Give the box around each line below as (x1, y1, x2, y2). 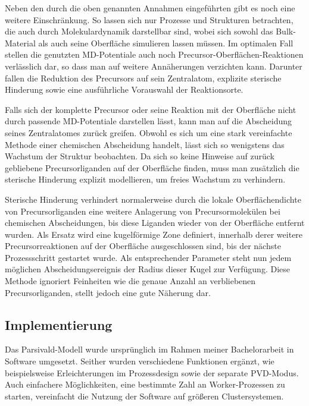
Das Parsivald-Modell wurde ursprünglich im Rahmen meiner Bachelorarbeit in (5, 343, 294, 355)
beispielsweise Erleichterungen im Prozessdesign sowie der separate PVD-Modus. (5, 366, 299, 379)
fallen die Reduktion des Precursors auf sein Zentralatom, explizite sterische (5, 71, 282, 84)
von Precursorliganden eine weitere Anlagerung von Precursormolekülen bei (5, 204, 280, 217)
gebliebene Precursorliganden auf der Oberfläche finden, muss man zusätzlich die (5, 161, 299, 174)
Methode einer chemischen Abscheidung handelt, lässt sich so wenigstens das (5, 138, 285, 150)
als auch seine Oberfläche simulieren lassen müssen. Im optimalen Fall (38, 36, 294, 49)
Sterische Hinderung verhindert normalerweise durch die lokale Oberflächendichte (5, 193, 301, 205)
